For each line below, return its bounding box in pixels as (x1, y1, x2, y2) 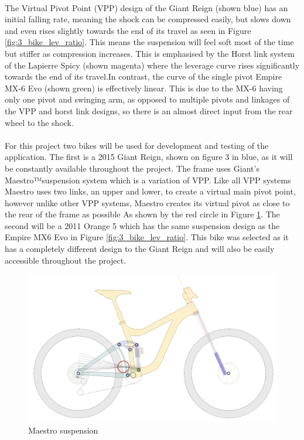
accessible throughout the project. (5, 254, 127, 266)
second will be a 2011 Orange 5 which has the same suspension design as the (5, 219, 280, 231)
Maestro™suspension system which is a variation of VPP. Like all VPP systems (5, 173, 291, 186)
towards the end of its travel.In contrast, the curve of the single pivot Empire (5, 70, 282, 83)
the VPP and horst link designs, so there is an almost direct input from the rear (5, 104, 293, 117)
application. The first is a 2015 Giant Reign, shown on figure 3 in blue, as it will (5, 151, 293, 163)
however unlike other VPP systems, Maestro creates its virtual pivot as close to (5, 196, 290, 209)
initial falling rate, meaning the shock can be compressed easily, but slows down (5, 13, 291, 25)
